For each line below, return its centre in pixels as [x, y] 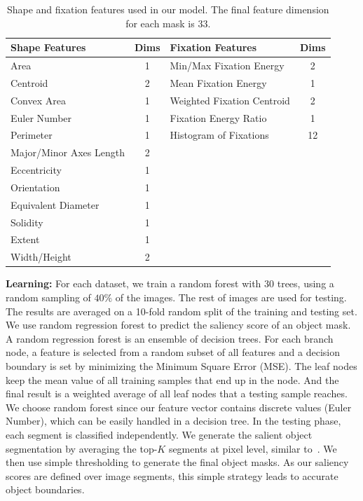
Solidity [27, 222]
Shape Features [48, 47]
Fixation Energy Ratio [218, 117]
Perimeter [32, 135]
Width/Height [41, 257]
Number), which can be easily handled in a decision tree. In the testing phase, [173, 421]
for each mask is [160, 23]
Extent [25, 239]
